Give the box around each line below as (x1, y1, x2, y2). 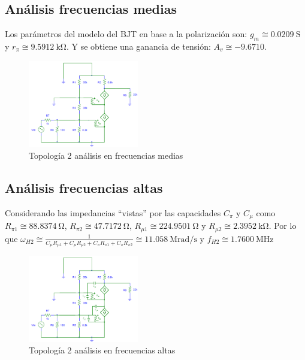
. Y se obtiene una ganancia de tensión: (66, 40, 211, 52)
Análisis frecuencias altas (5, 178, 163, 196)
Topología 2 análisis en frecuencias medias (29, 149, 183, 161)
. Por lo (268, 219, 297, 232)
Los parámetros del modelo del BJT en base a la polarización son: (5, 28, 247, 40)
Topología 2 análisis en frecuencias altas (29, 344, 176, 356)
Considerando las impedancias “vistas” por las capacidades (5, 206, 221, 219)
